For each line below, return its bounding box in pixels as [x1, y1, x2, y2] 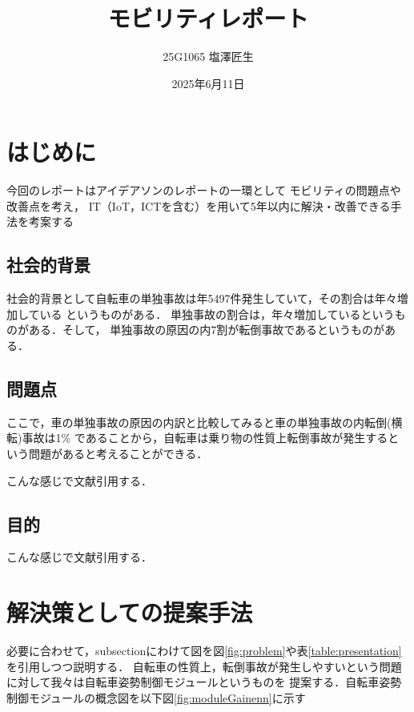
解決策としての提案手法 [6, 596, 253, 629]
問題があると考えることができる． [28, 445, 208, 461]
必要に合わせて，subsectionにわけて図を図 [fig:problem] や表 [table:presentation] [6, 642, 402, 659]
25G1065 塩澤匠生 [163, 48, 254, 65]
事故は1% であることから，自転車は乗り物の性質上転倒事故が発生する [22, 429, 388, 446]
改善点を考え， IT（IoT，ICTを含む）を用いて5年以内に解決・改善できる [6, 197, 391, 214]
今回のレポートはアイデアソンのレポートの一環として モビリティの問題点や [6, 182, 401, 199]
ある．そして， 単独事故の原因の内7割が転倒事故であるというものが [28, 321, 385, 338]
